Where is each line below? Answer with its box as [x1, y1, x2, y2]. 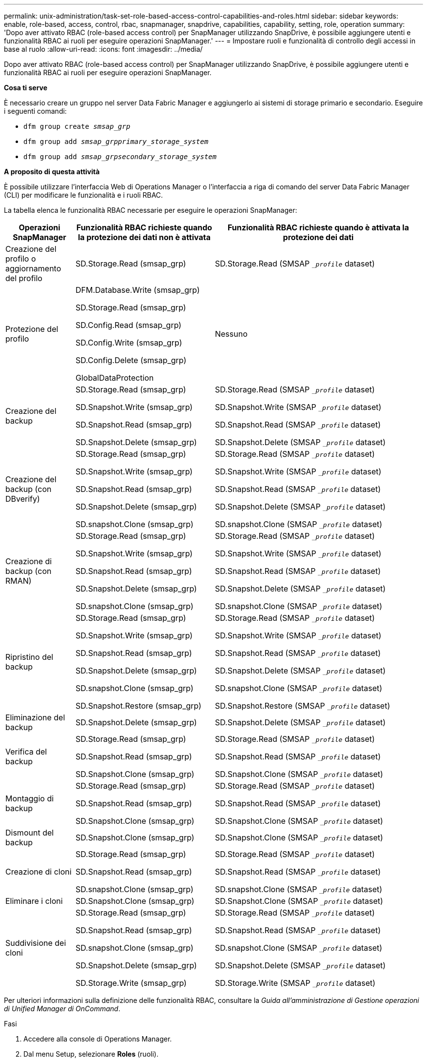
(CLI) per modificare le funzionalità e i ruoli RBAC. [4, 191, 163, 199]
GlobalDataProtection [75, 373, 154, 383]
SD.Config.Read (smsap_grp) [75, 320, 182, 330]
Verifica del [5, 747, 47, 756]
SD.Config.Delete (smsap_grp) [75, 355, 187, 365]
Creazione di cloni [5, 867, 72, 877]
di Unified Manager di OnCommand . [4, 1004, 120, 1013]
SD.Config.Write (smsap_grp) [75, 338, 182, 347]
